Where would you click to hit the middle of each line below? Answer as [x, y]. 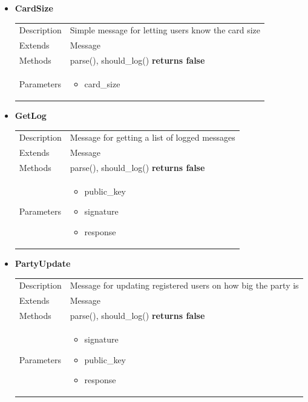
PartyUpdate [43, 263]
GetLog [31, 115]
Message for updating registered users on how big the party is [184, 285]
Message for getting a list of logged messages [152, 137]
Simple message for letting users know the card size [165, 30]
